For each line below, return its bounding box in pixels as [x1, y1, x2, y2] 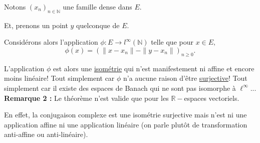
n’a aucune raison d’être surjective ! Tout [123, 73, 247, 83]
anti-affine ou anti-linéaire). [4, 129, 88, 139]
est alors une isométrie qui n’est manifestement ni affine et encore [53, 63, 254, 73]
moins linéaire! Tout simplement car [4, 73, 115, 83]
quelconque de [76, 20, 120, 30]
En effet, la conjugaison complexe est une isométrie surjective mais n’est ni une [4, 109, 247, 120]
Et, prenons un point [4, 20, 68, 30]
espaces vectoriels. [184, 92, 239, 103]
